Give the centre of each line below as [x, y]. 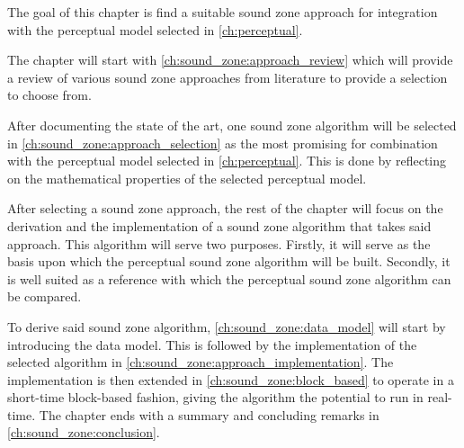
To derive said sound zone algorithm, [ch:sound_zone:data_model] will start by [227, 326]
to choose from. [49, 95]
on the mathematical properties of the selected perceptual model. [187, 178]
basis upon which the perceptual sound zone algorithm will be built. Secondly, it [229, 261]
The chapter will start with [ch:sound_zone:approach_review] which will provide [230, 60]
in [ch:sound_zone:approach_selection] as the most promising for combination [223, 143]
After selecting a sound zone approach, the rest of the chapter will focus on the [225, 208]
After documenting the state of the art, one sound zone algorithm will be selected [232, 125]
